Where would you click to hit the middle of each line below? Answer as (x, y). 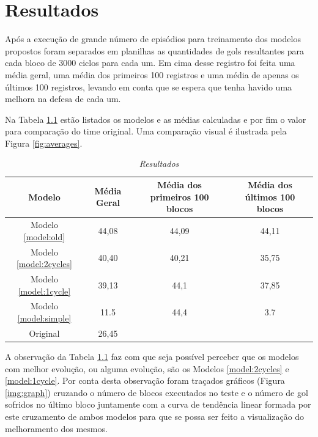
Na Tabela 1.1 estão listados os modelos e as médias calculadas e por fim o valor (156, 119)
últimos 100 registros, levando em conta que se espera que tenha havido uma (149, 86)
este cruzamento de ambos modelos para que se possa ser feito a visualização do (155, 416)
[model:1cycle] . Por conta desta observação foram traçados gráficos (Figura (145, 380)
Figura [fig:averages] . (44, 143)
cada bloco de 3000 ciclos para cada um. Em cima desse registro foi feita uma (150, 63)
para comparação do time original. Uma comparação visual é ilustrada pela (146, 131)
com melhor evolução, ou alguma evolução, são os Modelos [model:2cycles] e (147, 368)
